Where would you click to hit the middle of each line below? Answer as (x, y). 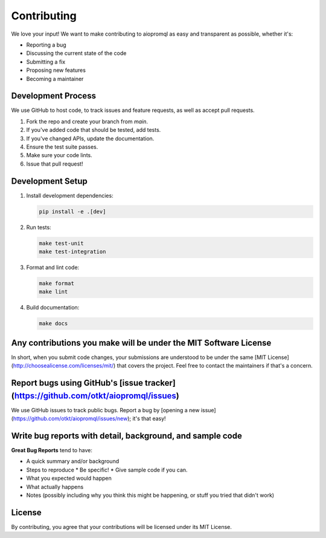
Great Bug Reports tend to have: (52, 450)
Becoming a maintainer (55, 79)
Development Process (54, 96)
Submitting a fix (46, 62)
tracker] (161, 383)
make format (57, 283)
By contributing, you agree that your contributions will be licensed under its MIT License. (122, 527)
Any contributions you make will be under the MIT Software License (141, 342)
